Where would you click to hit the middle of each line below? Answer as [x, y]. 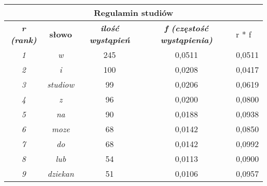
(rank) [24, 40]
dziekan [61, 173]
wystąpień [110, 40]
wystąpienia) [186, 40]
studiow [61, 84]
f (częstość [186, 28]
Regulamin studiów [133, 13]
